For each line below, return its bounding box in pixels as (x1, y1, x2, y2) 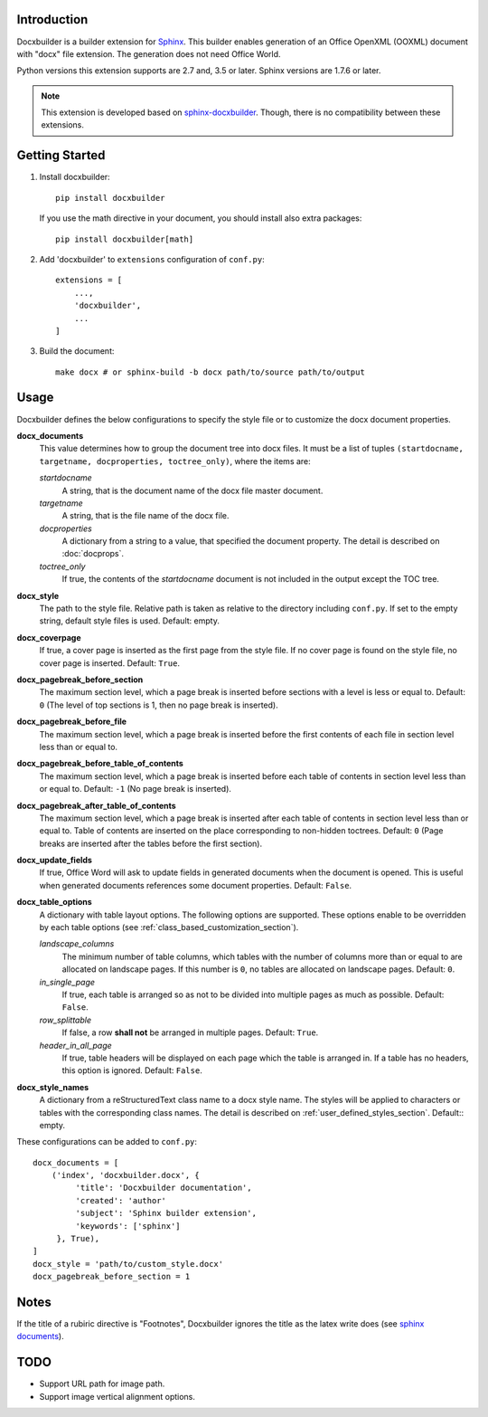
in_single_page (39, 976, 95, 987)
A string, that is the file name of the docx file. (61, 510, 230, 521)
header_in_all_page (39, 1040, 112, 1051)
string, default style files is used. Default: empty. (39, 615, 221, 626)
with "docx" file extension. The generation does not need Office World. (16, 48, 281, 59)
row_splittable (39, 1014, 92, 1025)
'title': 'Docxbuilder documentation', (75, 1183, 252, 1194)
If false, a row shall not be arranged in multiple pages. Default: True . (61, 1027, 319, 1038)
